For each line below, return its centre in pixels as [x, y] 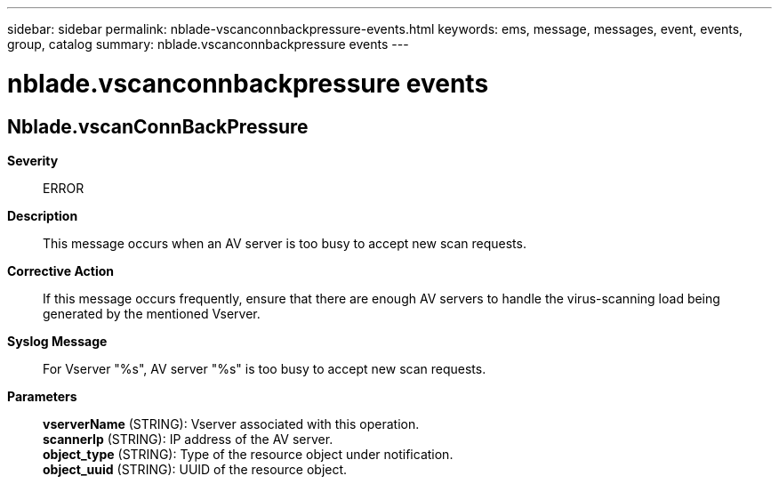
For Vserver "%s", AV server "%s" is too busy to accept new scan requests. [265, 368]
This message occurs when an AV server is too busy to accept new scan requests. [285, 243]
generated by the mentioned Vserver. [152, 313]
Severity [33, 160]
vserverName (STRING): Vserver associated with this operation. [231, 423]
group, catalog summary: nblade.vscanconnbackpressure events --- [208, 44]
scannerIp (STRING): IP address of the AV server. [188, 439]
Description [43, 215]
